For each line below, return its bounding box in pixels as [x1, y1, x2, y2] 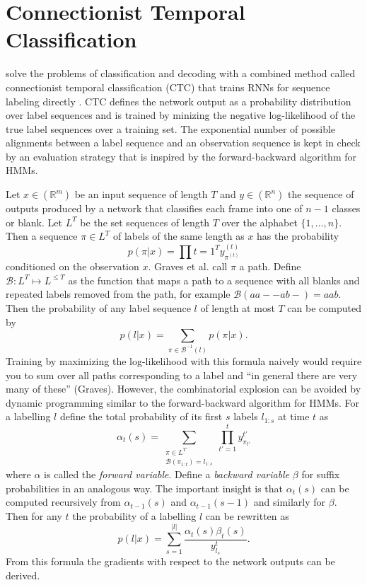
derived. [6, 567, 40, 582]
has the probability [257, 228, 339, 243]
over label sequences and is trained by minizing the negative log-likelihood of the [6, 108, 356, 122]
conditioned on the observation [6, 259, 139, 274]
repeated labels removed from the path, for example [6, 286, 231, 301]
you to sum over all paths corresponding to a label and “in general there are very [6, 367, 358, 382]
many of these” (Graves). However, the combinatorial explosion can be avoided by [6, 381, 361, 396]
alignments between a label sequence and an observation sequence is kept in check [6, 135, 361, 150]
